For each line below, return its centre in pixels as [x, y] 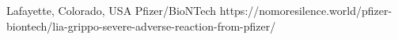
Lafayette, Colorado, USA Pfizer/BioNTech [112, 10]
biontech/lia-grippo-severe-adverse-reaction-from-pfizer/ [141, 25]
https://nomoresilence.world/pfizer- [306, 10]
